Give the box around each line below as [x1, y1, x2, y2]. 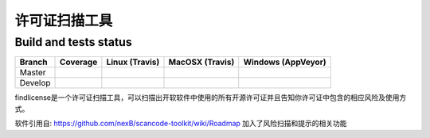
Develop [19, 78, 51, 89]
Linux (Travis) [106, 56, 160, 67]
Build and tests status [14, 35, 132, 49]
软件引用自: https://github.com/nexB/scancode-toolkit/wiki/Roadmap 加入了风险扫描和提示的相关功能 [14, 119, 347, 128]
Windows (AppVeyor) [243, 56, 326, 67]
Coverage [60, 56, 98, 67]
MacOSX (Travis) [168, 56, 235, 67]
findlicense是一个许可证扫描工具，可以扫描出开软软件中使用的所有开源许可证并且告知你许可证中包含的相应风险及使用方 [14, 93, 407, 102]
